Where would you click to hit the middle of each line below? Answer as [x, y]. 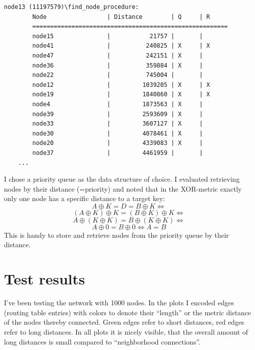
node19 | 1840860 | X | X [121, 95]
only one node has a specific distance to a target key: [85, 198]
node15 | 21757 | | [118, 36]
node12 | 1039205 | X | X [121, 85]
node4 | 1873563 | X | [118, 104]
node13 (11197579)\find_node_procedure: [72, 7]
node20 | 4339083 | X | [118, 143]
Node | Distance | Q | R [121, 17]
